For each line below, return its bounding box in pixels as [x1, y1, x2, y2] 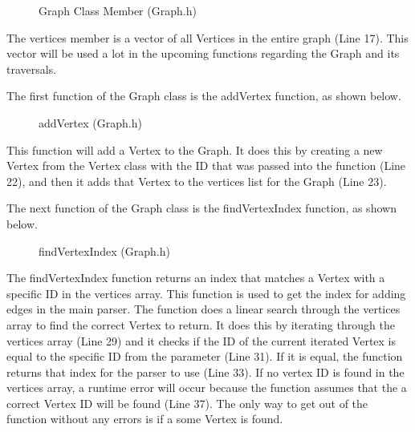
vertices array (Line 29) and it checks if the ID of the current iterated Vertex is [6, 332, 397, 349]
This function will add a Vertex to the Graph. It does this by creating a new [6, 141, 383, 158]
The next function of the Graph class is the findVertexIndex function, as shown [6, 200, 397, 216]
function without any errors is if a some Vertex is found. [6, 410, 283, 427]
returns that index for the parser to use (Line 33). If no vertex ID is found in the [6, 363, 405, 380]
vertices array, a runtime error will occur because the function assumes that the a [6, 379, 407, 396]
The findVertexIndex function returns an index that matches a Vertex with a [6, 269, 385, 286]
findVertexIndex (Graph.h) [39, 242, 170, 259]
